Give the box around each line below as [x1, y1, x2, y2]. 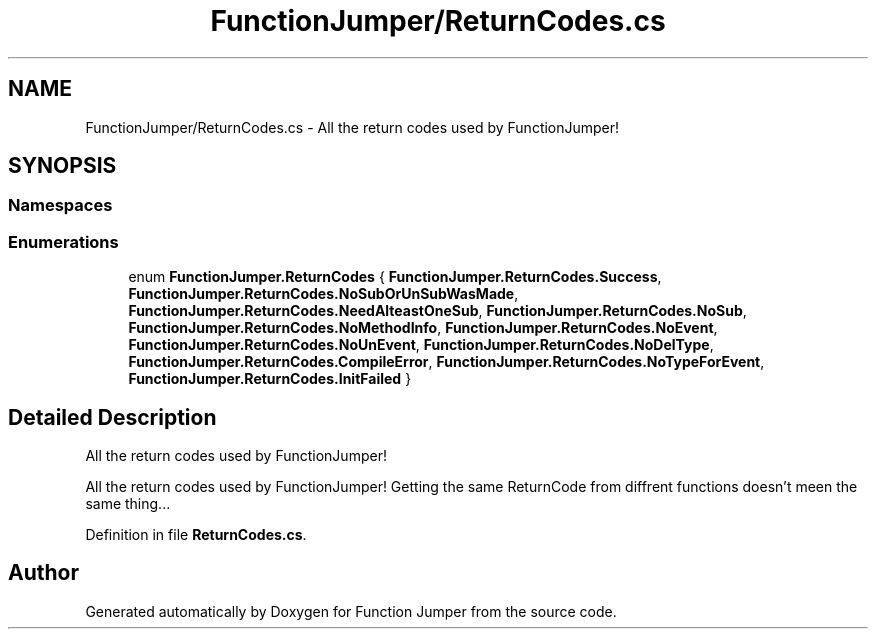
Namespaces [8, 195, 113, 216]
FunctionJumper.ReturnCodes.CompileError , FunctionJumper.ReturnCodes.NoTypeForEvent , [128, 353, 765, 371]
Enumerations [8, 231, 119, 252]
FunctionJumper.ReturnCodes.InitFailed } [128, 370, 412, 388]
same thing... [85, 495, 171, 513]
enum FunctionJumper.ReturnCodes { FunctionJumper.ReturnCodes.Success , [128, 268, 662, 286]
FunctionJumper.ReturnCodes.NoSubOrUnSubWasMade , [128, 285, 519, 303]
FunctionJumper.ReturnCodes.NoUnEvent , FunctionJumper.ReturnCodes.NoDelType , [128, 336, 714, 354]
